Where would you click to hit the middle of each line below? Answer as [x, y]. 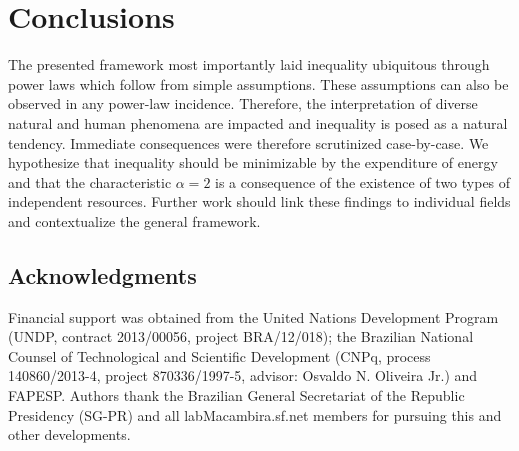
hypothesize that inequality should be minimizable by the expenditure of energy [253, 162]
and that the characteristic [90, 181]
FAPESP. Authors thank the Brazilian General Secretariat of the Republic [236, 395]
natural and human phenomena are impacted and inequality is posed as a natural [258, 122]
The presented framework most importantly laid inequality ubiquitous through [249, 64]
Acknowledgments [102, 274]
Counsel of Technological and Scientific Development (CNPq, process [219, 355]
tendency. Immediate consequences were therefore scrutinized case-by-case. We [248, 142]
